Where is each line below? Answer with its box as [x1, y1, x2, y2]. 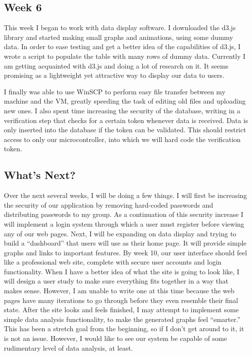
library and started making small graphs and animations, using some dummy [4, 32, 233, 42]
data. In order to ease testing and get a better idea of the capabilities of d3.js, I [4, 41, 241, 52]
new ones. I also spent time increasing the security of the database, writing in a [4, 105, 240, 115]
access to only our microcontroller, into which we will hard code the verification [4, 134, 241, 144]
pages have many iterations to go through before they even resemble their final [4, 295, 238, 305]
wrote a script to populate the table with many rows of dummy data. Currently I [4, 51, 246, 61]
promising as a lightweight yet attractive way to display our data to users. [4, 70, 224, 80]
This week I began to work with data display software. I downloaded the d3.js [4, 22, 236, 33]
